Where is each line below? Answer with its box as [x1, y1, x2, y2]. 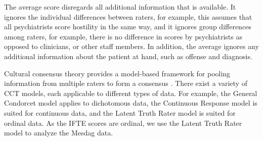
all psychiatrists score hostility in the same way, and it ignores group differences [4, 21, 251, 32]
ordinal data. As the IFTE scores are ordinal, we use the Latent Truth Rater [4, 117, 242, 128]
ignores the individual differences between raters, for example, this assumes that [4, 11, 252, 22]
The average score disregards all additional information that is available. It [4, 2, 236, 12]
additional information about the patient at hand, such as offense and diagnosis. [4, 51, 252, 61]
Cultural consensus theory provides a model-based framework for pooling [4, 68, 231, 78]
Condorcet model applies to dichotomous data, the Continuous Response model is [4, 98, 257, 108]
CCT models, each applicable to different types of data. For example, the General [4, 87, 257, 98]
